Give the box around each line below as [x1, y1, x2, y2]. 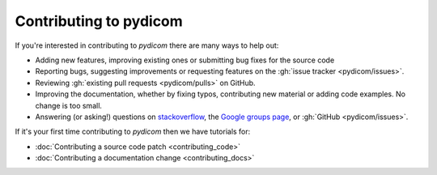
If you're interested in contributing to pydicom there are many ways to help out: [15, 41, 279, 50]
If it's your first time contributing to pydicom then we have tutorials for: [15, 126, 251, 137]
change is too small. [35, 100, 103, 110]
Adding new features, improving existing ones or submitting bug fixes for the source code [35, 55, 335, 65]
